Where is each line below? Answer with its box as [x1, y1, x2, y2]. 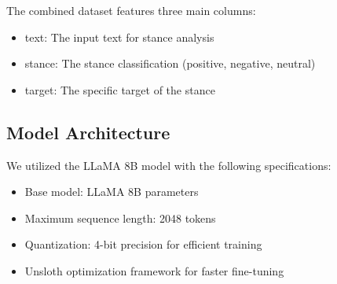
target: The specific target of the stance [24, 81, 215, 98]
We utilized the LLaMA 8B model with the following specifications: [6, 157, 332, 173]
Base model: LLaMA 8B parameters [24, 183, 199, 200]
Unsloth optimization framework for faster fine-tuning [24, 262, 284, 278]
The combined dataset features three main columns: [6, 2, 256, 18]
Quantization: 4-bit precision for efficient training [24, 236, 262, 253]
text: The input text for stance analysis [24, 28, 214, 45]
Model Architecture [6, 120, 170, 144]
